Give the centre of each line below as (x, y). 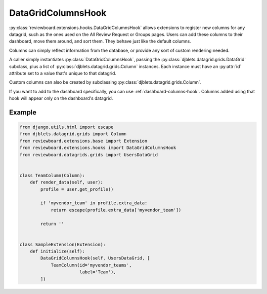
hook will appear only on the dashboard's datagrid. (61, 98)
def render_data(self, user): (67, 182)
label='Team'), (98, 272)
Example (23, 112)
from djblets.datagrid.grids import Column (73, 134)
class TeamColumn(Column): (52, 175)
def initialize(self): (57, 251)
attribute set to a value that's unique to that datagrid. (63, 73)
